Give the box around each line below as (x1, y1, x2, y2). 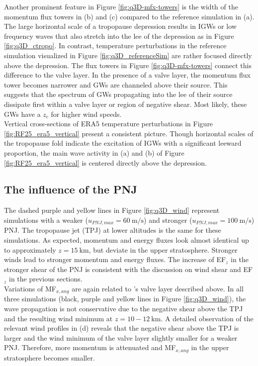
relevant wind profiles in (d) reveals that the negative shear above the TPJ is (4, 323, 239, 333)
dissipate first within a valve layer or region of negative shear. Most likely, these (4, 98, 247, 109)
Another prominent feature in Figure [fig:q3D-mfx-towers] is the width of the (4, 1, 238, 11)
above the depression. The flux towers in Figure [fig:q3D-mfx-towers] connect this (4, 60, 252, 70)
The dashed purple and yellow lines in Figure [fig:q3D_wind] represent (4, 205, 220, 215)
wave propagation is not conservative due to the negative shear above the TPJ (4, 303, 243, 313)
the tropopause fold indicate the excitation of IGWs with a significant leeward (4, 138, 242, 148)
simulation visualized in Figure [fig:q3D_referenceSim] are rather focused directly (4, 50, 252, 60)
